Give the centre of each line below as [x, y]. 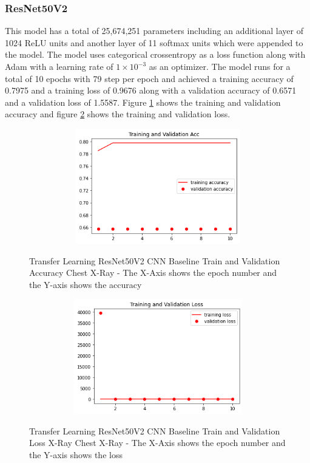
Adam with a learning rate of [59, 66]
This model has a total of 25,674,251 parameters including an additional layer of [154, 31]
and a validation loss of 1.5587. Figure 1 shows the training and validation [143, 102]
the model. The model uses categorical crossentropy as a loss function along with [155, 54]
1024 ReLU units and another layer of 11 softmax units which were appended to [154, 42]
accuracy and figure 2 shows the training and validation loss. [118, 114]
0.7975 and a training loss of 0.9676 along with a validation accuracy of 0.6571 [151, 90]
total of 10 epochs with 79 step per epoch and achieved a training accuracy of [149, 78]
